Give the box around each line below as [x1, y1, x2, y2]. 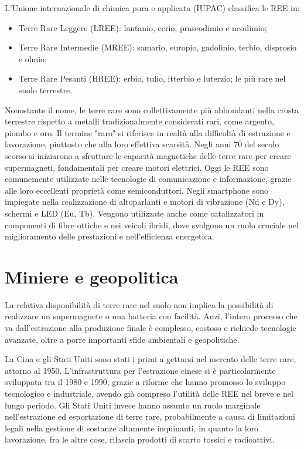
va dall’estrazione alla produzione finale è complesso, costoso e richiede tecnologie [5, 322, 296, 333]
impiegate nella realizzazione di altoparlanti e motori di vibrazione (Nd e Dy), [5, 195, 285, 208]
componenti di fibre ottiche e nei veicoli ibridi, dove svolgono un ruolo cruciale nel [5, 218, 299, 231]
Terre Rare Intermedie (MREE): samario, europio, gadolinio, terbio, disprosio [18, 41, 297, 53]
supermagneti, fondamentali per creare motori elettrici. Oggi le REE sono [5, 161, 269, 173]
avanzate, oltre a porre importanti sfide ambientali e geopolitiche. [5, 333, 240, 345]
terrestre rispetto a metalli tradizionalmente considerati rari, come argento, [5, 115, 274, 127]
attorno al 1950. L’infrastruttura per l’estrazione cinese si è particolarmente [5, 364, 276, 376]
